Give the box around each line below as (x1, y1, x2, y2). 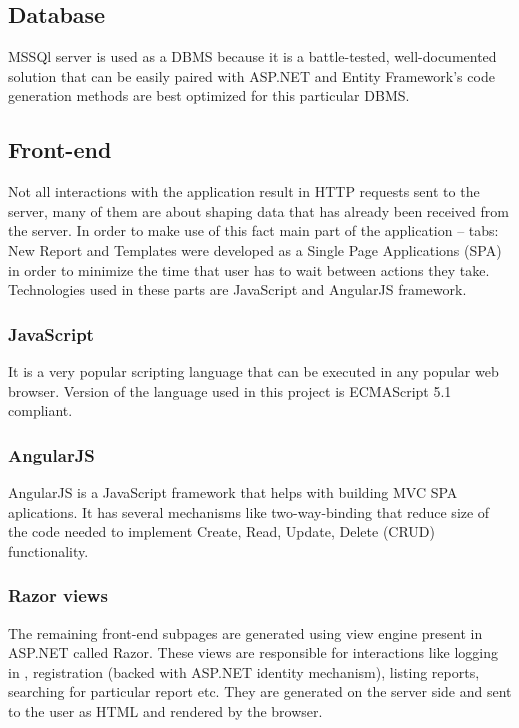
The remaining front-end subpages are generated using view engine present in (8, 622, 483, 643)
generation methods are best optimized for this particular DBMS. (8, 85, 410, 106)
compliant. (8, 400, 73, 421)
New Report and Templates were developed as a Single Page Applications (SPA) (8, 239, 502, 260)
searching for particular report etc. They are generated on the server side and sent (8, 681, 512, 702)
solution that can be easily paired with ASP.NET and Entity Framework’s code (8, 65, 495, 86)
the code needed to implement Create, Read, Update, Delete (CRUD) (8, 521, 435, 542)
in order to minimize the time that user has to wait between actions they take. (8, 259, 490, 280)
